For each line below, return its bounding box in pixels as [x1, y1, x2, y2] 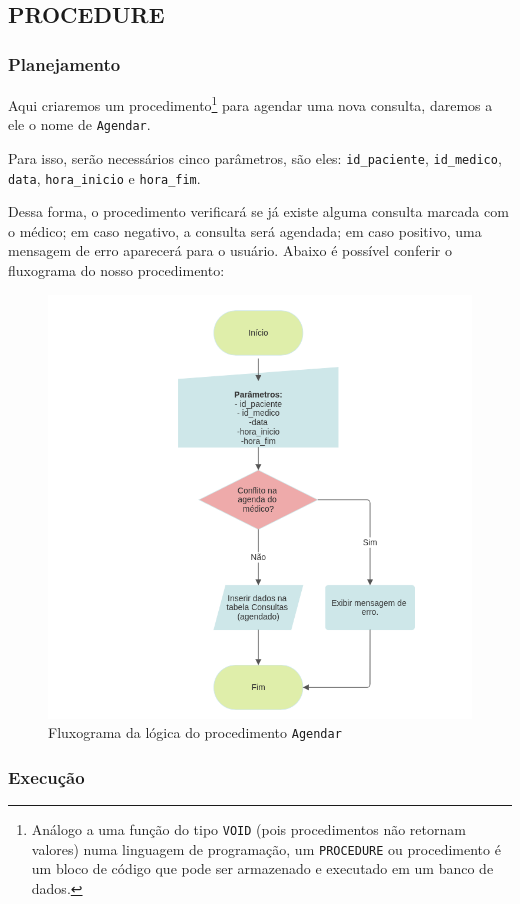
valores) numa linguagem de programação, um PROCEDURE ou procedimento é [31, 838, 501, 859]
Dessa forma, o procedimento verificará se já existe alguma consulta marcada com [8, 201, 509, 222]
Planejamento [8, 51, 121, 76]
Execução [8, 764, 85, 789]
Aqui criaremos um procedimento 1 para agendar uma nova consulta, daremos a [8, 92, 493, 115]
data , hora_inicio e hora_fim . [8, 167, 201, 188]
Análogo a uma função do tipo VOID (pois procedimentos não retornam [31, 819, 466, 840]
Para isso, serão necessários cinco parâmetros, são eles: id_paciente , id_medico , [8, 147, 502, 168]
